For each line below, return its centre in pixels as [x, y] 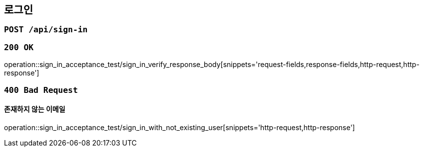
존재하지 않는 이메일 [35, 109]
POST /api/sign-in [46, 30]
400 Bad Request [41, 90]
